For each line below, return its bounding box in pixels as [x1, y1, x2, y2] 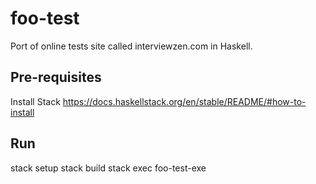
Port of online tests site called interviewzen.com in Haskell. [10, 40, 253, 52]
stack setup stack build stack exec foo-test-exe [10, 162, 207, 174]
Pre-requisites [10, 69, 102, 86]
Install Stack [10, 95, 61, 107]
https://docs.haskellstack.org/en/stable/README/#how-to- [62, 95, 307, 107]
